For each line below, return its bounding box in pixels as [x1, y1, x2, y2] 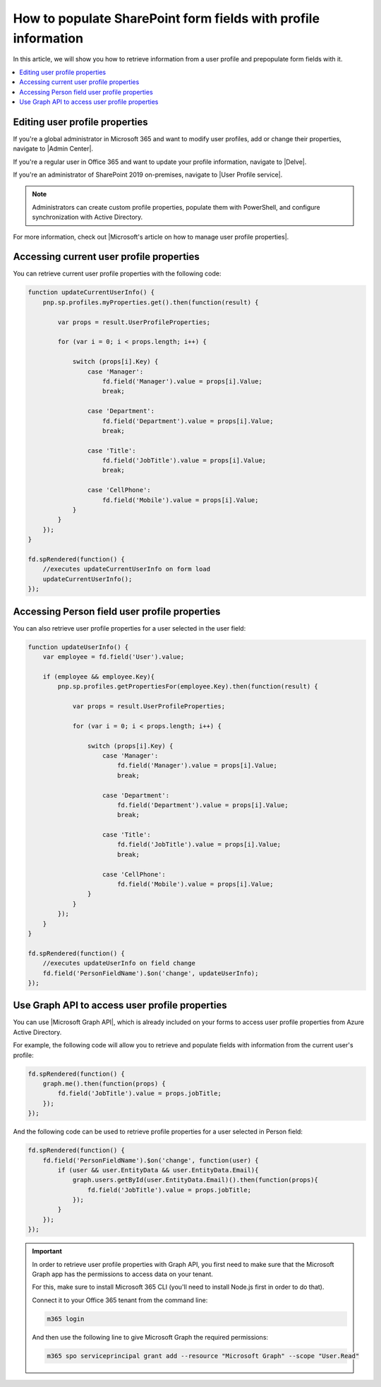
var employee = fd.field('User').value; [42, 653, 185, 661]
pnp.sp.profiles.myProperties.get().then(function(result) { [42, 298, 259, 306]
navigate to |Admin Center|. [13, 145, 94, 153]
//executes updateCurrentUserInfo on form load [42, 565, 211, 573]
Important [32, 1247, 63, 1256]
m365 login [47, 1314, 85, 1323]
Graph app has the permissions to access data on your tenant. [32, 1270, 213, 1278]
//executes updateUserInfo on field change [42, 959, 195, 968]
